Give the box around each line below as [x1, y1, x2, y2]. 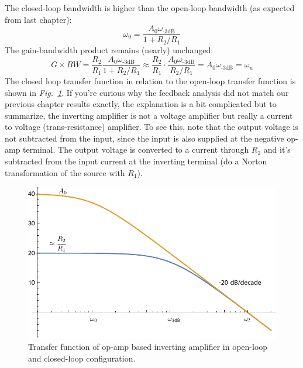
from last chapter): [5, 13, 72, 25]
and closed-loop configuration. [28, 352, 136, 364]
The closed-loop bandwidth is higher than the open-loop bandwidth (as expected [5, 2, 295, 13]
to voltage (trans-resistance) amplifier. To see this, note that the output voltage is [5, 121, 298, 133]
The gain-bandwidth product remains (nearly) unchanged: [5, 44, 214, 56]
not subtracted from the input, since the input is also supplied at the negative [5, 132, 284, 144]
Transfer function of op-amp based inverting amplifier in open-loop [28, 341, 268, 353]
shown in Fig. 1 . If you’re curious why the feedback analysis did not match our [5, 86, 289, 98]
